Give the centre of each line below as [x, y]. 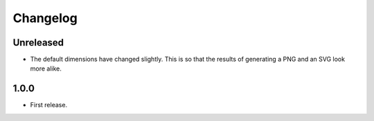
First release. [49, 105]
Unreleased [38, 43]
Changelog [45, 18]
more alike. [46, 68]
